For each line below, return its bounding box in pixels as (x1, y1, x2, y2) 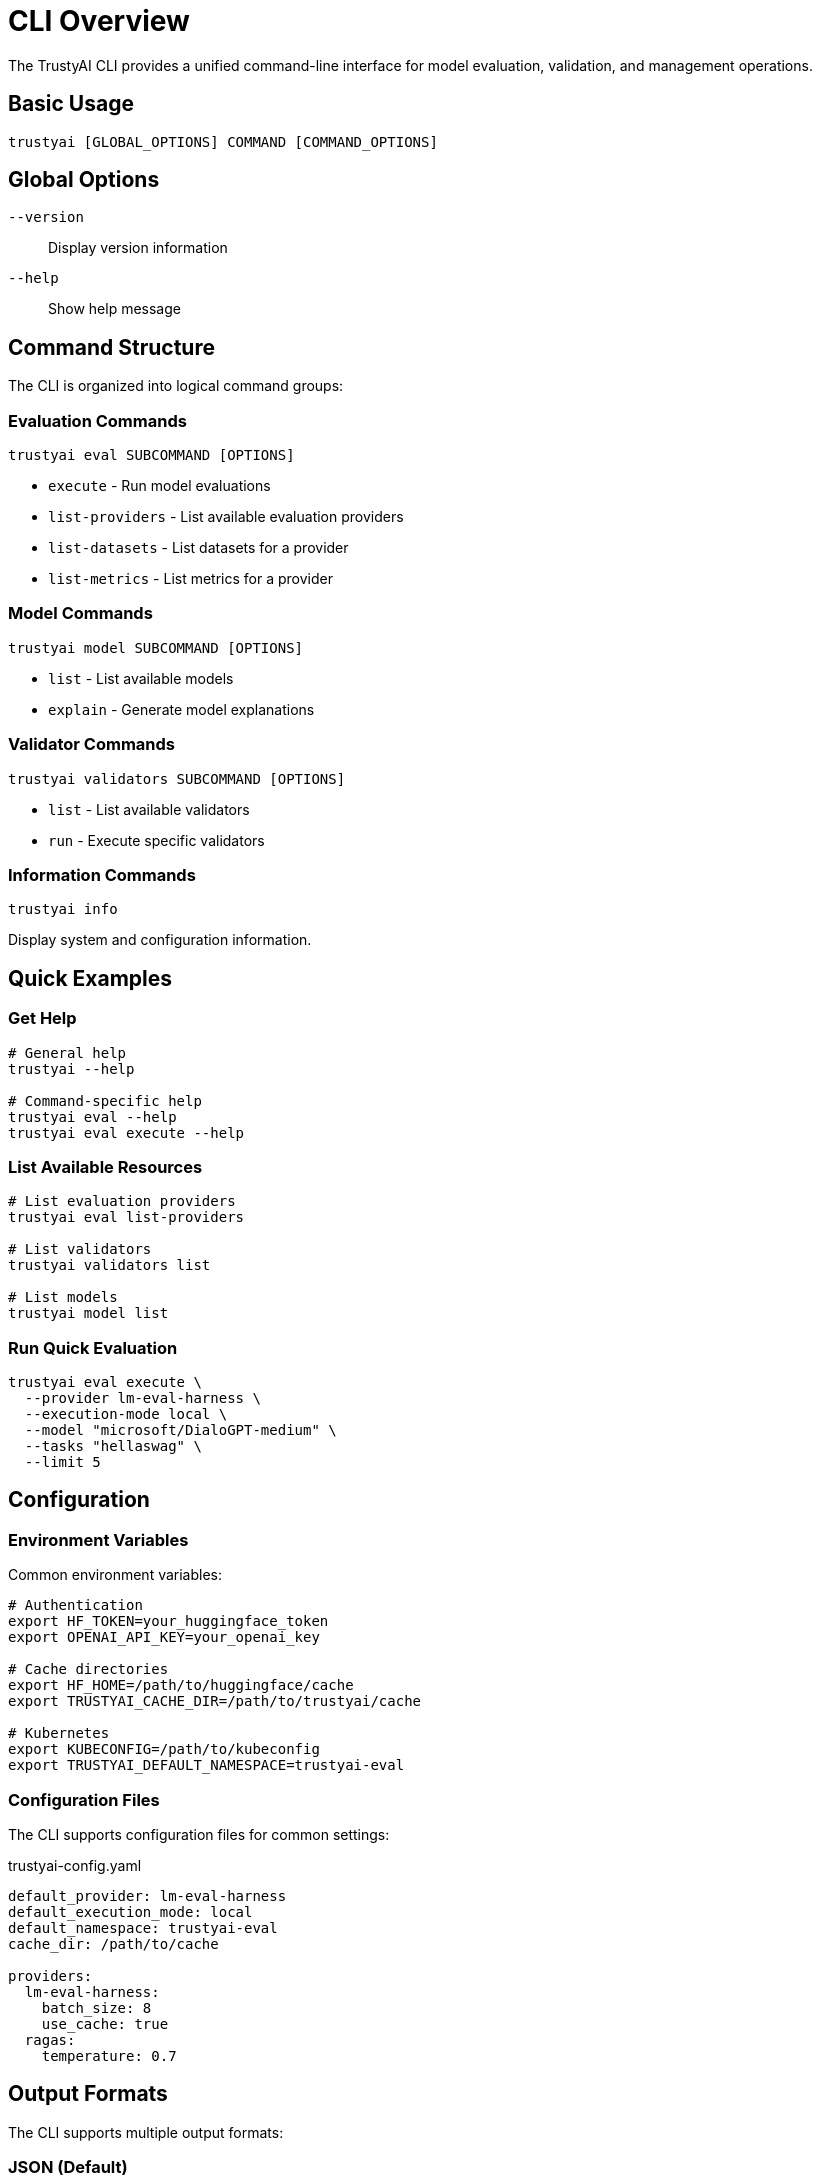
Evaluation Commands (8, 410, 187, 431)
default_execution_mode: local (8, 1903, 253, 1920)
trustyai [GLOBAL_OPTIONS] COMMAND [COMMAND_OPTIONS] (8, 133, 438, 150)
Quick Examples (8, 965, 173, 991)
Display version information (48, 239, 228, 257)
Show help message (48, 300, 181, 318)
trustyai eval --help (8, 1108, 177, 1125)
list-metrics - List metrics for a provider (48, 570, 333, 588)
